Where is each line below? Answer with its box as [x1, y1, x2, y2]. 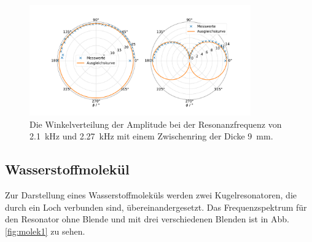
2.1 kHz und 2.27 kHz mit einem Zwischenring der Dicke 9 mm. [29, 130, 273, 142]
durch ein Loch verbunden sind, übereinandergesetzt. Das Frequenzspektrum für [5, 200, 307, 213]
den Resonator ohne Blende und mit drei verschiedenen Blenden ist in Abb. [5, 213, 289, 225]
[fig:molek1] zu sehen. [5, 224, 85, 237]
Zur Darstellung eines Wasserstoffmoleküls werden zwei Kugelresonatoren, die [5, 189, 297, 201]
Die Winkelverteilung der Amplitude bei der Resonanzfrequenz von [29, 117, 282, 130]
